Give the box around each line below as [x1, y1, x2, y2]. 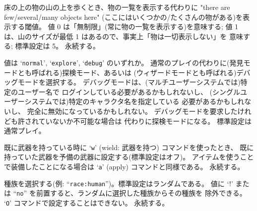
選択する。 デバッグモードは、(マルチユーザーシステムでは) [45, 77, 241, 87]
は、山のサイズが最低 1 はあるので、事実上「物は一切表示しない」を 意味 [4, 31, 244, 41]
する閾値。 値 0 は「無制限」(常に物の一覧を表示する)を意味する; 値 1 [10, 21, 239, 32]
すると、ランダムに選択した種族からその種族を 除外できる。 [50, 188, 247, 198]
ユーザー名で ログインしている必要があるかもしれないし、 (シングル [17, 86, 241, 97]
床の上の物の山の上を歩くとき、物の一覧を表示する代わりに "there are [4, 2, 230, 12]
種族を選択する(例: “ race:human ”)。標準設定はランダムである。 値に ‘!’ [4, 178, 233, 188]
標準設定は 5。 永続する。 [15, 41, 100, 51]
